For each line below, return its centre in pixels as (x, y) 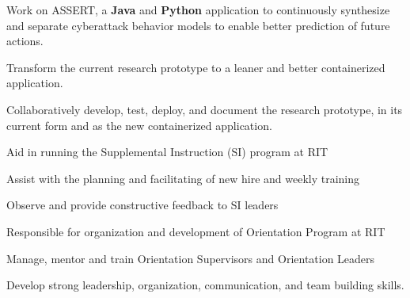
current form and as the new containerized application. (139, 125)
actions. (25, 41)
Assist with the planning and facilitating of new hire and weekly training (183, 178)
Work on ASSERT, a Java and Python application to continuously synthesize (198, 10)
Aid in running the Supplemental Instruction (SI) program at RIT (167, 152)
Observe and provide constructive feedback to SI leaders (142, 205)
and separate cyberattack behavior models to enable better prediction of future (198, 25)
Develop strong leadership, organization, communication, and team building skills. (205, 285)
